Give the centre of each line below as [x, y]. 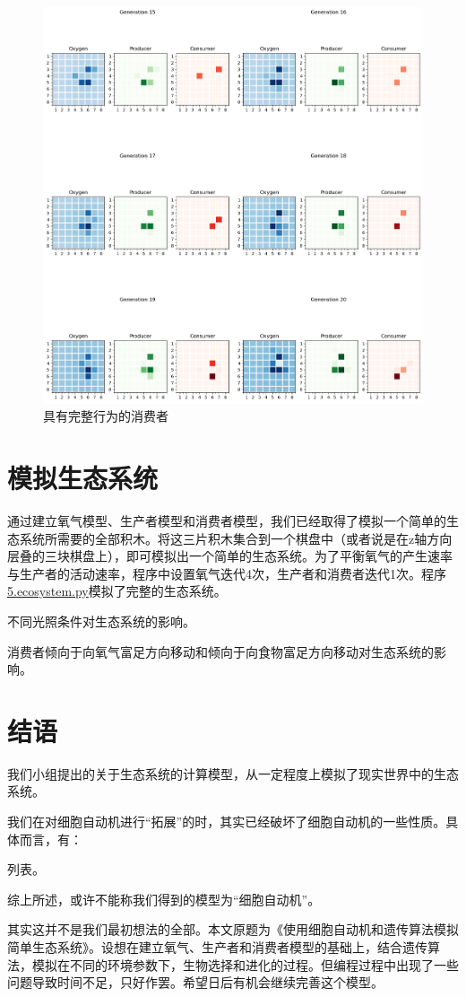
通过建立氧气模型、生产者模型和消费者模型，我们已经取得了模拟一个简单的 [227, 520]
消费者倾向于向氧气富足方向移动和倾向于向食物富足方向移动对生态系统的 [220, 651]
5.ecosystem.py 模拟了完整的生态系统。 [117, 591]
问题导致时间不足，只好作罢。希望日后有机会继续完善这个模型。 [195, 982]
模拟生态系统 [83, 478]
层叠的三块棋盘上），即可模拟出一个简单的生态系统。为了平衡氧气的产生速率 [230, 556]
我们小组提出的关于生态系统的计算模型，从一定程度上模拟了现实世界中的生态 [233, 773]
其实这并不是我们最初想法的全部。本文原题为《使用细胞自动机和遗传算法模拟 [233, 929]
